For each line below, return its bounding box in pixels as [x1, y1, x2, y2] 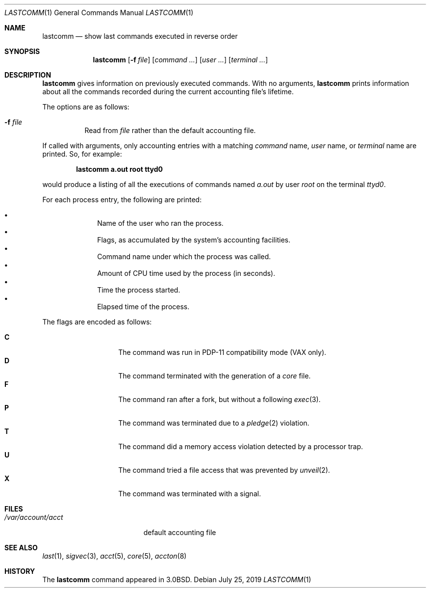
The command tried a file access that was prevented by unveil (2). [118, 466, 330, 474]
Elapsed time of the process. [97, 302, 190, 311]
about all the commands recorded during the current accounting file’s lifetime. [42, 87, 294, 96]
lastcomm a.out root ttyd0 [76, 165, 163, 173]
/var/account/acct [4, 513, 63, 521]
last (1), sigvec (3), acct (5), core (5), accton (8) [42, 552, 187, 560]
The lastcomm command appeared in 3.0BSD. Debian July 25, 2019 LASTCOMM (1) [42, 575, 311, 584]
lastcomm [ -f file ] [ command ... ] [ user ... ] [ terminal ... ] [93, 55, 268, 64]
